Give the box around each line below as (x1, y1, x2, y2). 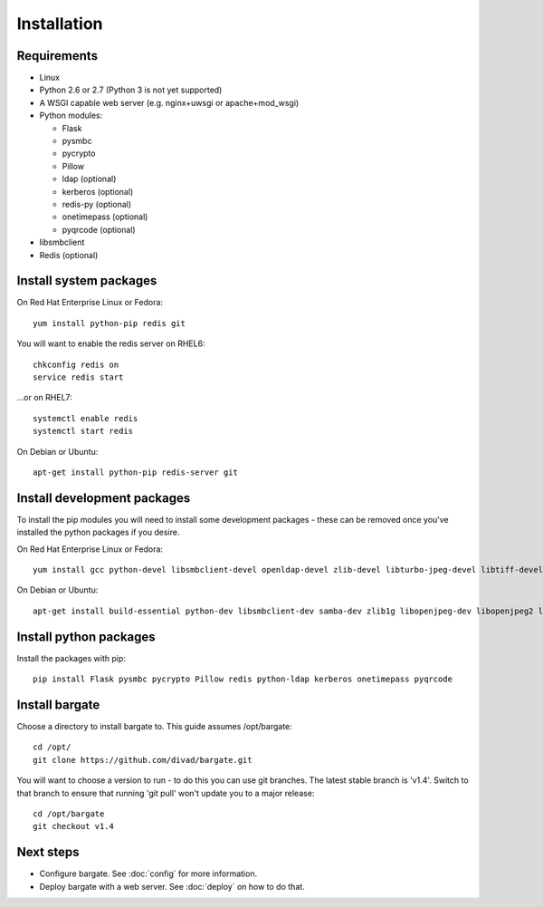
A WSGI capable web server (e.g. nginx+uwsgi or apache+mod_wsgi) (39, 97, 300, 108)
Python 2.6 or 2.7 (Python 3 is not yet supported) (39, 84, 223, 95)
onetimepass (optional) (62, 211, 148, 222)
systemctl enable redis (33, 413, 138, 423)
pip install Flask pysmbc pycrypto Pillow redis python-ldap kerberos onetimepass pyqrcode (33, 674, 452, 684)
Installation (16, 14, 103, 34)
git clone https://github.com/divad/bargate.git (33, 755, 252, 765)
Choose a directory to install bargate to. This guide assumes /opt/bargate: (16, 721, 293, 732)
